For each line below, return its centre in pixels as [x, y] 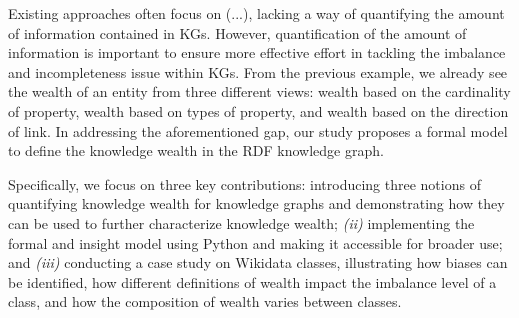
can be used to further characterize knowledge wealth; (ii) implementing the [241, 222]
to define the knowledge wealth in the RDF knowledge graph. [196, 150]
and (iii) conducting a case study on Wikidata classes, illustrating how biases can [258, 262]
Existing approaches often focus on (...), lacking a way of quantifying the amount [256, 13]
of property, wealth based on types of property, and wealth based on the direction [258, 110]
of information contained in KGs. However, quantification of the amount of [237, 32]
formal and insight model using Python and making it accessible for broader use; [255, 242]
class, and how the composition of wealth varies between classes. [205, 301]
